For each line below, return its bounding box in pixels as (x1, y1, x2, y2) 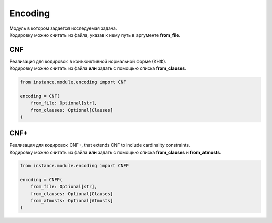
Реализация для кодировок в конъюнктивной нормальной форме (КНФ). (9, 58, 166, 64)
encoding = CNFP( (20, 177, 63, 182)
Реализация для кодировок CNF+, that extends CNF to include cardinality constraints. (9, 142, 190, 148)
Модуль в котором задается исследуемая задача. (9, 25, 117, 31)
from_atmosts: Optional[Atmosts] (30, 198, 113, 203)
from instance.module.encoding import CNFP (20, 163, 129, 169)
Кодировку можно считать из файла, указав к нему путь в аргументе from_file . (9, 32, 181, 38)
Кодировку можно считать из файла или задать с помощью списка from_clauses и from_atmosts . (9, 149, 221, 156)
